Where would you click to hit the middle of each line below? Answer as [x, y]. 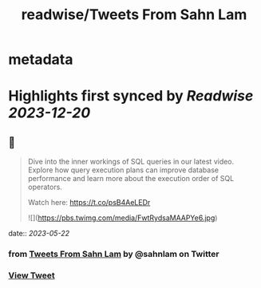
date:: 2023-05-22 [39, 234]
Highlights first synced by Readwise [131, 96]
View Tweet [32, 275]
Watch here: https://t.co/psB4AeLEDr [89, 203]
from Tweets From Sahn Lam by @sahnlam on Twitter [114, 254]
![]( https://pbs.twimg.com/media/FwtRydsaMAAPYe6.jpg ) [123, 218]
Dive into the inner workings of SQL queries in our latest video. [131, 162]
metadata [41, 59]
